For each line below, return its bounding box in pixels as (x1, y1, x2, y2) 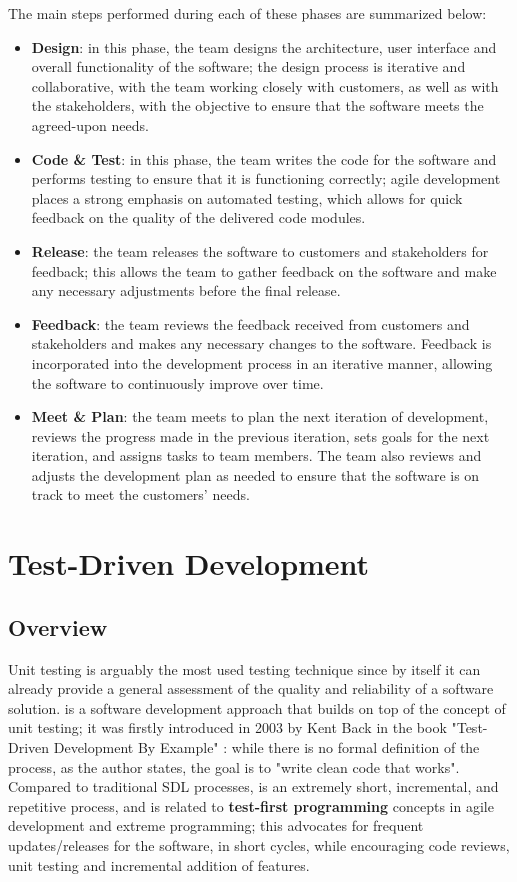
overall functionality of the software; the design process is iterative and (31, 56, 466, 77)
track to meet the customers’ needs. (31, 484, 250, 505)
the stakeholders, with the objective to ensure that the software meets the (31, 95, 484, 116)
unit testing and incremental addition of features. (8, 854, 310, 875)
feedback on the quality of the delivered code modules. (31, 207, 366, 228)
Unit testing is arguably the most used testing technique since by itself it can (8, 658, 481, 679)
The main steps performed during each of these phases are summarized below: (8, 3, 487, 23)
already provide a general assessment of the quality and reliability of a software (8, 678, 494, 699)
